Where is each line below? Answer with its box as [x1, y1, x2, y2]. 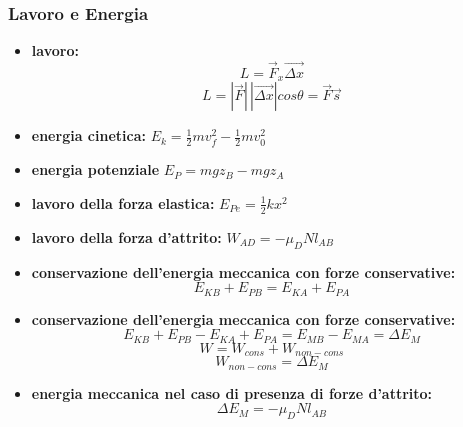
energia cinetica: [31, 125, 146, 146]
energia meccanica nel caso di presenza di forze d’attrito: [31, 382, 433, 403]
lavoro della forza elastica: [31, 192, 215, 213]
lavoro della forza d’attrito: [31, 226, 222, 247]
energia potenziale [31, 159, 160, 180]
